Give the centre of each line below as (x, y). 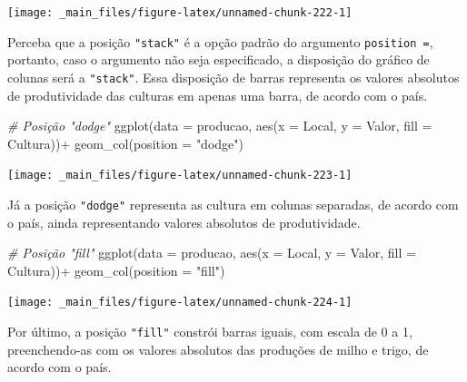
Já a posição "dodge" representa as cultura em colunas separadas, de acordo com (233, 204)
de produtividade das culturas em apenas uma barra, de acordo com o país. (218, 95)
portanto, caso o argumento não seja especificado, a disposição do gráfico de (219, 59)
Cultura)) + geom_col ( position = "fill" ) (116, 270)
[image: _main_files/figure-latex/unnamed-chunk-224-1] (180, 303)
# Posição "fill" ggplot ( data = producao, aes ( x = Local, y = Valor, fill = (212, 253)
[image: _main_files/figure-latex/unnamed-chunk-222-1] (180, 13)
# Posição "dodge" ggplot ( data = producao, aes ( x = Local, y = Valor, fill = (220, 126)
